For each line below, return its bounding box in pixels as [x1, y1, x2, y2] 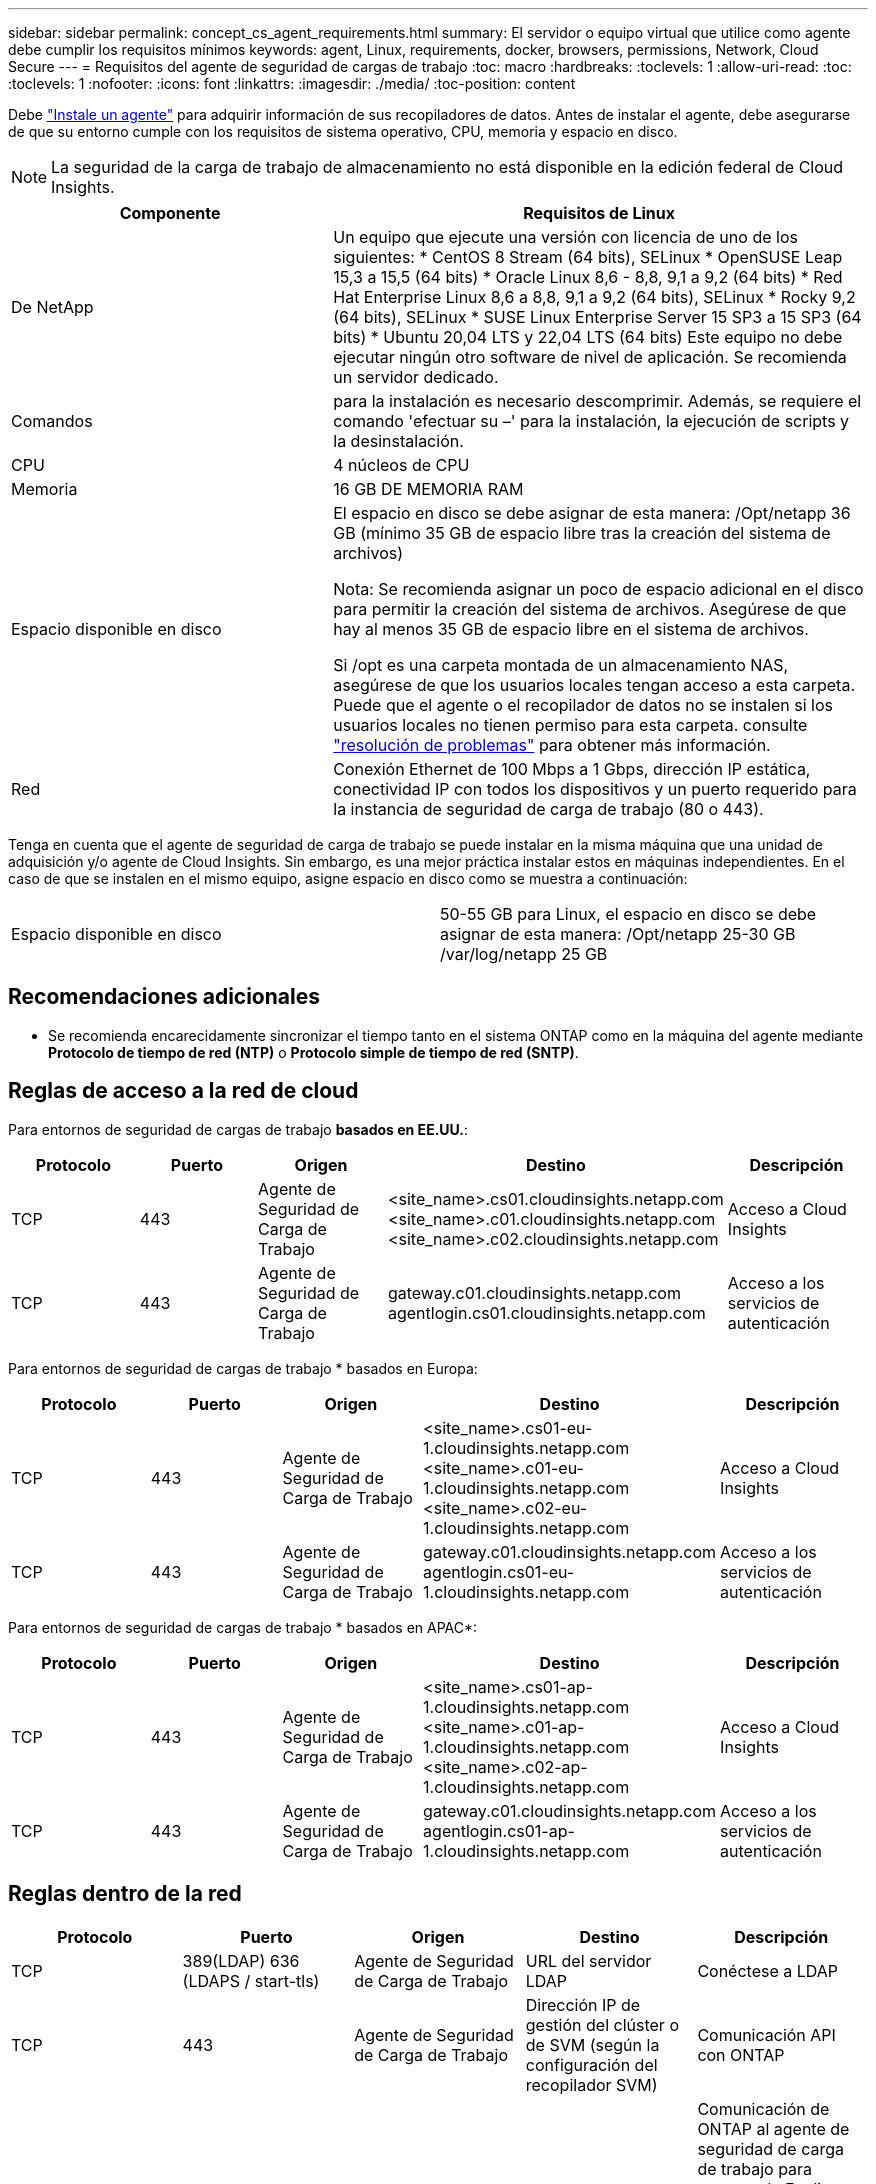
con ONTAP [697, 2044, 785, 2065]
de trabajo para [697, 2158, 813, 2179]
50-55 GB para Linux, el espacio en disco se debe [440, 904, 817, 924]
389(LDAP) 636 [182, 1950, 300, 1971]
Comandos [11, 411, 93, 431]
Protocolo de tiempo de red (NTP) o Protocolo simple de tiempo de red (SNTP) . [48, 1043, 579, 1061]
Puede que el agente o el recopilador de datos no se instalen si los [333, 695, 834, 715]
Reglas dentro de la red [8, 1881, 242, 1907]
